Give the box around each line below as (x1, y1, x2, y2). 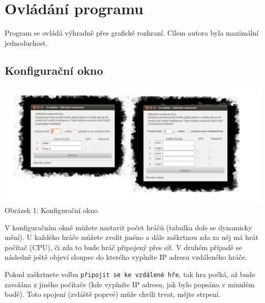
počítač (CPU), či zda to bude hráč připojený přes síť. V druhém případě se (5, 241, 242, 252)
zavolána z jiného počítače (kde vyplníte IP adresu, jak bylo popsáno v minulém (5, 279, 255, 289)
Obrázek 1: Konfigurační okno (5, 204, 98, 215)
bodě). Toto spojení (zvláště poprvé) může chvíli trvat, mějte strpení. (5, 289, 221, 299)
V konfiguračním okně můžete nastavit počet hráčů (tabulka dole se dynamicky (5, 222, 252, 232)
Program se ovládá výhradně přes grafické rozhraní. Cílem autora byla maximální (5, 27, 259, 38)
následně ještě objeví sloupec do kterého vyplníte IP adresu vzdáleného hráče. (5, 252, 247, 262)
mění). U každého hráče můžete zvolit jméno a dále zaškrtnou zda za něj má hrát (5, 232, 258, 243)
